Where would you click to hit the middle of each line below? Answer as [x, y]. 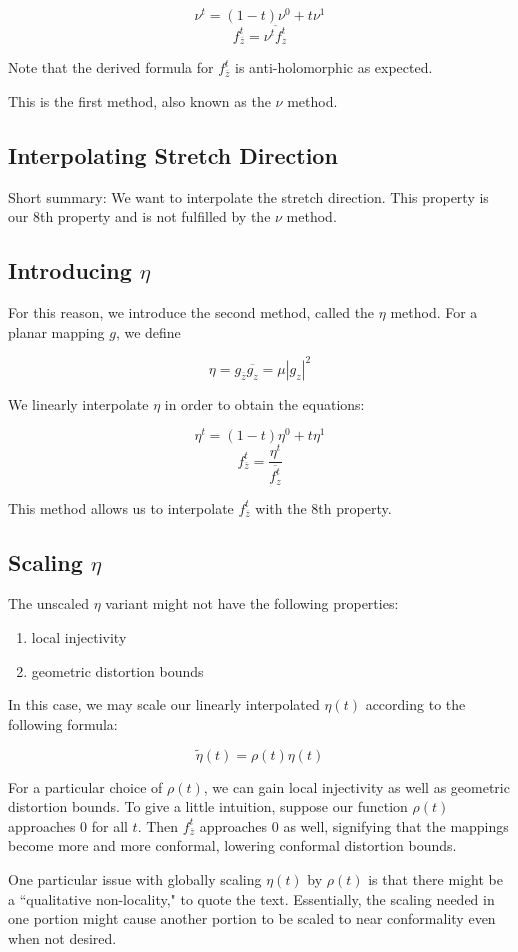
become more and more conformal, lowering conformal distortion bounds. [232, 845]
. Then [158, 825]
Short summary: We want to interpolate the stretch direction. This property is [248, 196]
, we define [148, 331]
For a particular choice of [85, 786]
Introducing [70, 270]
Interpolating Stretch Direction [173, 154]
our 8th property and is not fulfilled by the [139, 216]
